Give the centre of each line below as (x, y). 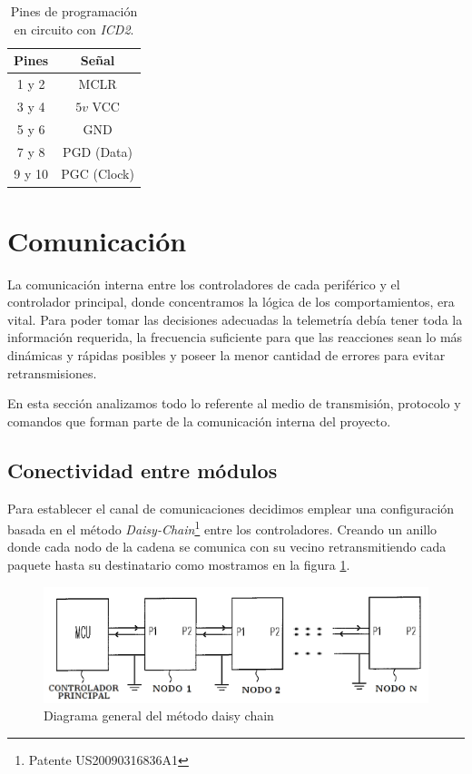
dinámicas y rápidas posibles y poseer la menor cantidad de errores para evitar (226, 355)
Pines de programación (74, 11)
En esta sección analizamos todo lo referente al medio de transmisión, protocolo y (234, 403)
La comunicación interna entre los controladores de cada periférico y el (204, 284)
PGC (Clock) (98, 174)
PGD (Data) (98, 151)
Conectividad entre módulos (143, 470)
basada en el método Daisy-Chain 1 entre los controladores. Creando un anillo (222, 528)
